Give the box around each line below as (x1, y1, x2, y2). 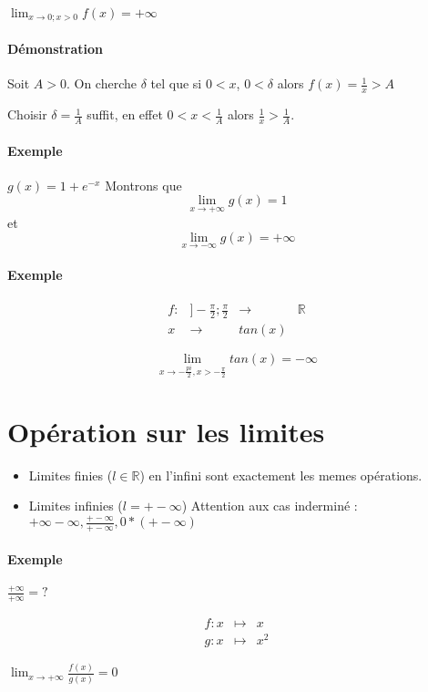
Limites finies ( (28, 465, 113, 484)
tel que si (150, 74, 202, 93)
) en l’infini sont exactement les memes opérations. (139, 465, 423, 484)
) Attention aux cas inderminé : (181, 496, 358, 515)
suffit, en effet (87, 105, 163, 124)
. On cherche (66, 74, 137, 93)
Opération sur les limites (7, 412, 325, 449)
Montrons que (105, 175, 182, 194)
